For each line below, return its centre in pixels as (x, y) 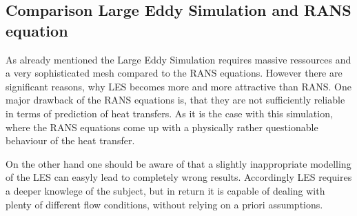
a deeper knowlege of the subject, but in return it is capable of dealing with (165, 190)
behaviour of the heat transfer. (70, 140)
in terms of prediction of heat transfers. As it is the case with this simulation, (169, 113)
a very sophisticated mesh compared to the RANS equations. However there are (174, 73)
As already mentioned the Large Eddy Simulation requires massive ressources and (178, 59)
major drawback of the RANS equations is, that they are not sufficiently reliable (175, 100)
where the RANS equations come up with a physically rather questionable (162, 127)
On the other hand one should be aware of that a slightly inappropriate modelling (178, 163)
